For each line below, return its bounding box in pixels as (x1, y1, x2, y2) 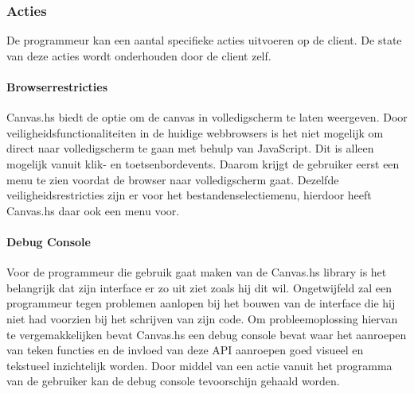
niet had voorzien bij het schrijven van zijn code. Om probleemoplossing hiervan (6, 310, 398, 326)
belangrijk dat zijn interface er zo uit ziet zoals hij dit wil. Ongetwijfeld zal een (6, 279, 392, 295)
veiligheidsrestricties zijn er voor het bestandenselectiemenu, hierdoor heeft (6, 187, 372, 203)
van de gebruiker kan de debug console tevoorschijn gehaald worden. (6, 373, 340, 389)
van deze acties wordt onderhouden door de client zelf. (6, 47, 271, 64)
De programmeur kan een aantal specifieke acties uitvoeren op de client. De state (6, 32, 402, 48)
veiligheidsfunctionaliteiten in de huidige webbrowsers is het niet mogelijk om (6, 124, 384, 141)
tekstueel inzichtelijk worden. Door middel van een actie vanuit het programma (6, 357, 393, 373)
